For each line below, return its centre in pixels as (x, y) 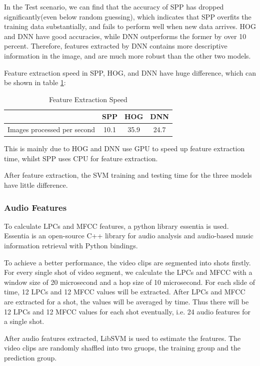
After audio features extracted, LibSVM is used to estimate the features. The (122, 338)
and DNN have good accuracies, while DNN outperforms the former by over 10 (125, 36)
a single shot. (24, 321)
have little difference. (36, 185)
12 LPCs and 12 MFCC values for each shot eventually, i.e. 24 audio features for (127, 311)
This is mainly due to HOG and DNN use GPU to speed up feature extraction (124, 148)
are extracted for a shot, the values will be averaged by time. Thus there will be (126, 302)
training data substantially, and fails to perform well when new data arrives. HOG (130, 26)
